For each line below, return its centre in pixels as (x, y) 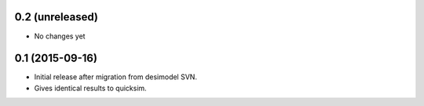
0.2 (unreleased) (56, 17)
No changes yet (60, 36)
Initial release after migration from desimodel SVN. (116, 77)
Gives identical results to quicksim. (90, 88)
